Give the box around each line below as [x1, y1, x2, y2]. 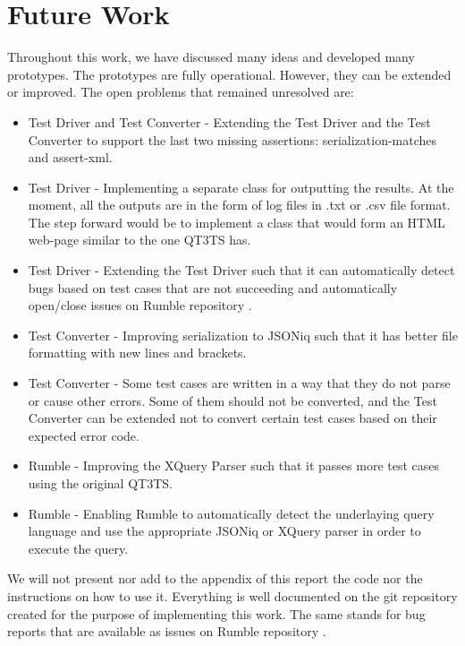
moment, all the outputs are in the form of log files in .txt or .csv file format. [28, 195, 451, 214]
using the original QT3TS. [28, 474, 173, 492]
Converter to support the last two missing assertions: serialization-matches [28, 130, 437, 149]
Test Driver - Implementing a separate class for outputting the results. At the [28, 177, 454, 196]
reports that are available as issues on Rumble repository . [7, 622, 326, 641]
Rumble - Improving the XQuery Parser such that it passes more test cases [28, 456, 440, 475]
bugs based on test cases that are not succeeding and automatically [28, 278, 398, 297]
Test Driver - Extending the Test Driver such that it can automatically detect [28, 261, 455, 280]
